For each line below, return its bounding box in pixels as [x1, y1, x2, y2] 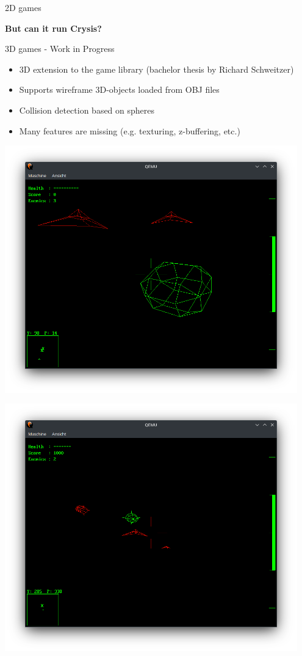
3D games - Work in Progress [5, 42, 115, 55]
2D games [5, 1, 41, 13]
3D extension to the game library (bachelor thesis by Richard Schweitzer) [19, 62, 294, 75]
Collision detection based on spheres [19, 103, 155, 116]
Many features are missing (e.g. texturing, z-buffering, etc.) [19, 124, 240, 137]
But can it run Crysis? [5, 21, 102, 34]
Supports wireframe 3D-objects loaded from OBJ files [19, 83, 220, 96]
